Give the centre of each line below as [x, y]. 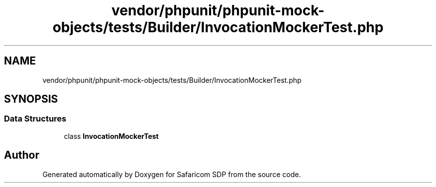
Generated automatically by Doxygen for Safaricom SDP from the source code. [172, 174]
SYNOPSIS [31, 99]
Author [22, 155]
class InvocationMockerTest [111, 136]
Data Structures [35, 119]
